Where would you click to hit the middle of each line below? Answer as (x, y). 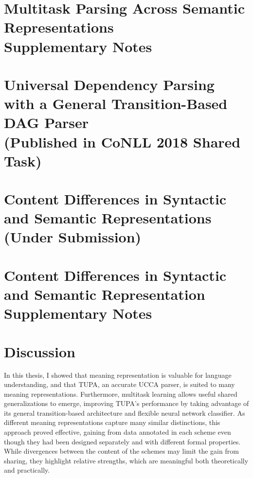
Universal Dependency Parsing (109, 84)
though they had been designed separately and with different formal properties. (122, 441)
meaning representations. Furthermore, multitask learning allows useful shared (121, 394)
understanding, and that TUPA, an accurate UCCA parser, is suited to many (119, 384)
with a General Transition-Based (116, 103)
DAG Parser (46, 122)
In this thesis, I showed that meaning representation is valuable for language (118, 375)
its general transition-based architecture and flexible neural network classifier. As (125, 413)
